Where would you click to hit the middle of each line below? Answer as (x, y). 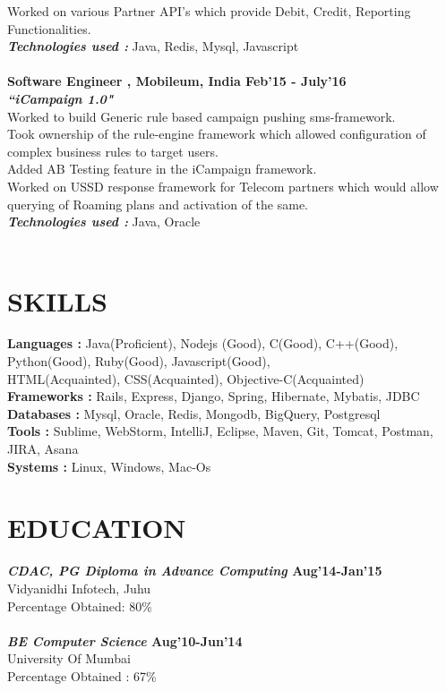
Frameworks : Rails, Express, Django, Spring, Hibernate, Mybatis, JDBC (214, 396)
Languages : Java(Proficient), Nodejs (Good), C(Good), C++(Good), (203, 343)
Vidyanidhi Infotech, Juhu (79, 588)
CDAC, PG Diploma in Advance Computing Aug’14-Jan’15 (195, 571)
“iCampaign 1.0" (60, 98)
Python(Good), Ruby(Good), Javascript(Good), (139, 361)
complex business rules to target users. (113, 151)
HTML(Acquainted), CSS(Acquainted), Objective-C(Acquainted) (186, 378)
